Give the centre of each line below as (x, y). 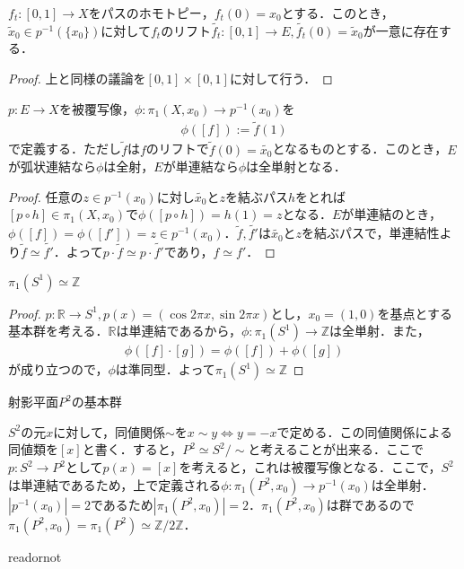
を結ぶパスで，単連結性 (371, 233)
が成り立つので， (58, 369)
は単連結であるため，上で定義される (115, 484)
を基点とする (415, 313)
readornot (35, 556)
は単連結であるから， (179, 331)
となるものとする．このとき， (360, 149)
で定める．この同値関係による (364, 431)
